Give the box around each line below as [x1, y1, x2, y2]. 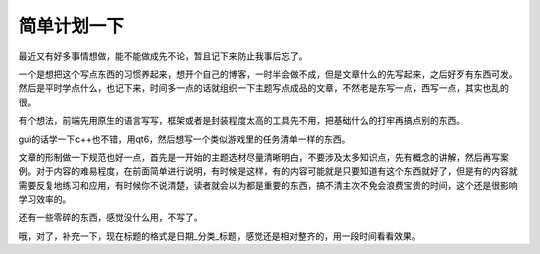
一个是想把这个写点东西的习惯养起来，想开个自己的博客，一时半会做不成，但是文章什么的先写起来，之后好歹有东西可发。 [18, 68, 518, 80]
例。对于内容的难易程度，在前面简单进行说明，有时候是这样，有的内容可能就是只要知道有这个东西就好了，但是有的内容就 [18, 165, 518, 177]
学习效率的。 [18, 193, 72, 205]
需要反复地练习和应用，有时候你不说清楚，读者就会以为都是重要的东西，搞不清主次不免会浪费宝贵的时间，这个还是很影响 [18, 179, 518, 191]
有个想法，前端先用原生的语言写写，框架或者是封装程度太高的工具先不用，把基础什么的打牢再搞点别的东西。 [18, 115, 465, 127]
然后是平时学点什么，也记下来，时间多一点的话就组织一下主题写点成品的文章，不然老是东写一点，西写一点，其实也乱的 [18, 82, 509, 94]
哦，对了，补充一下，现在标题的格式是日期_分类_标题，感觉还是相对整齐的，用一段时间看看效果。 [18, 230, 421, 242]
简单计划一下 [18, 15, 125, 37]
